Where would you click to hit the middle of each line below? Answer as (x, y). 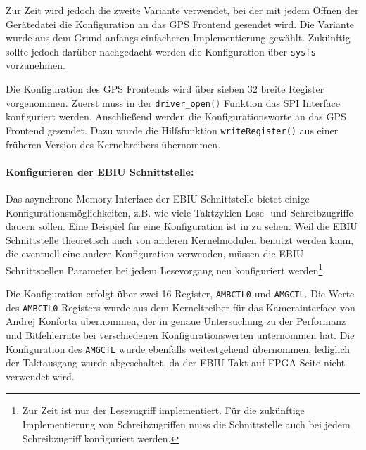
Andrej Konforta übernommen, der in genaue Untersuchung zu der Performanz (176, 321)
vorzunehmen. (36, 65)
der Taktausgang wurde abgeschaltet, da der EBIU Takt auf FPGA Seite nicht (176, 362)
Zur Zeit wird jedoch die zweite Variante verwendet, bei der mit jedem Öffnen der (182, 10)
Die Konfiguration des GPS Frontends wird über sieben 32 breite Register (165, 89)
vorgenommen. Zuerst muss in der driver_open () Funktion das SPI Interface (173, 102)
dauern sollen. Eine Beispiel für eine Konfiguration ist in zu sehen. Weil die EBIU (182, 226)
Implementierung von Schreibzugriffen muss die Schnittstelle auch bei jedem (186, 424)
